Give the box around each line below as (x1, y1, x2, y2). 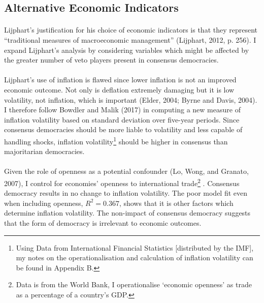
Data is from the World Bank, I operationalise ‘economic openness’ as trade (16, 279, 252, 290)
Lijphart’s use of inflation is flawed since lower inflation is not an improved (4, 74, 237, 85)
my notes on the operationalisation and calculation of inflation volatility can (16, 252, 253, 263)
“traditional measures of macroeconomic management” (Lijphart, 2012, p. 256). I (4, 34, 256, 45)
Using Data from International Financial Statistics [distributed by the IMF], (16, 242, 254, 253)
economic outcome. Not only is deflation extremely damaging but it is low (4, 84, 235, 95)
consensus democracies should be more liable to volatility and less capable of (4, 124, 243, 135)
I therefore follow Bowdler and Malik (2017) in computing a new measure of (4, 104, 241, 115)
